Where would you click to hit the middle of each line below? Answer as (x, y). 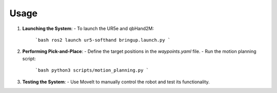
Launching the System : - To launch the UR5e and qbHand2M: (88, 28)
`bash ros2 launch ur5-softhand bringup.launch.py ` (103, 40)
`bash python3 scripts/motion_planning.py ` (92, 70)
